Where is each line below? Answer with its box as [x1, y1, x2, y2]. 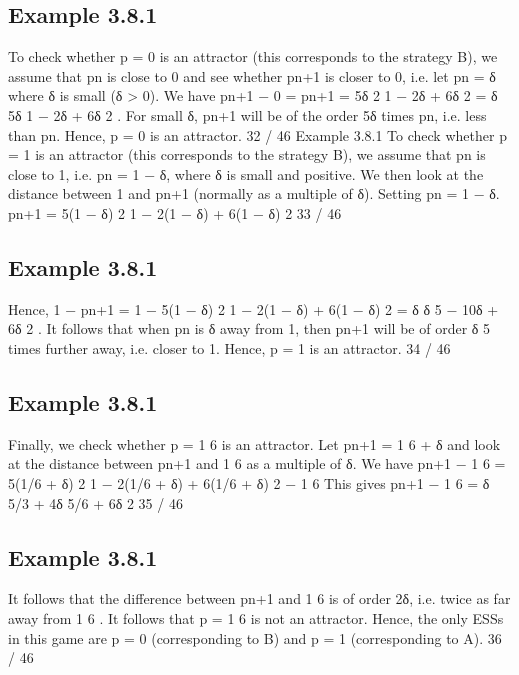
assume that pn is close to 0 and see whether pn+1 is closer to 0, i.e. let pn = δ [8, 65, 496, 86]
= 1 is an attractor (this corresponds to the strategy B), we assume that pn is [8, 144, 486, 165]
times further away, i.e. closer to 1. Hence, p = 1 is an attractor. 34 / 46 [8, 337, 451, 358]
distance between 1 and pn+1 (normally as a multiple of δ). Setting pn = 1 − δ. [8, 183, 500, 204]
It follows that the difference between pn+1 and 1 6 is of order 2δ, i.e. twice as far [8, 588, 511, 609]
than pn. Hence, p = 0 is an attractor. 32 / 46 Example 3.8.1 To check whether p [8, 124, 507, 145]
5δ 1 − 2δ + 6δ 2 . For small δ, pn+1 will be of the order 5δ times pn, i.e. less [8, 104, 487, 125]
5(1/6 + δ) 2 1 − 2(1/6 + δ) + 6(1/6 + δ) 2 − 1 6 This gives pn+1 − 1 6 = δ [8, 472, 490, 493]
